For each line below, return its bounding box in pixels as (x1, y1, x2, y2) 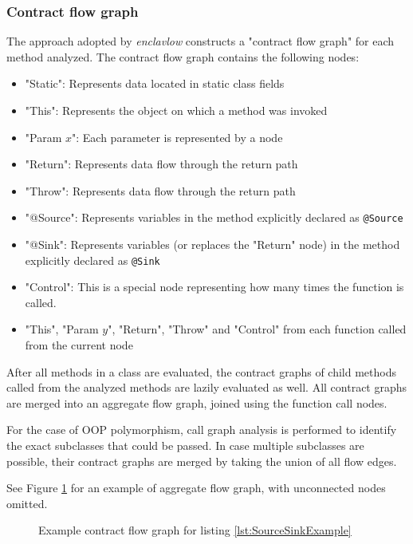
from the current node (25, 337, 133, 353)
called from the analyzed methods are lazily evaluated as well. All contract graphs (6, 379, 407, 396)
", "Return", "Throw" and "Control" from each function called (108, 321, 407, 337)
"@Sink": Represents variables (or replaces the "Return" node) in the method (25, 236, 400, 253)
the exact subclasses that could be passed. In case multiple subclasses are (6, 437, 364, 454)
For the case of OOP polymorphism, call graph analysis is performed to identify (6, 421, 397, 438)
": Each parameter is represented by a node (72, 128, 283, 145)
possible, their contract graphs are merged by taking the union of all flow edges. (6, 452, 397, 469)
